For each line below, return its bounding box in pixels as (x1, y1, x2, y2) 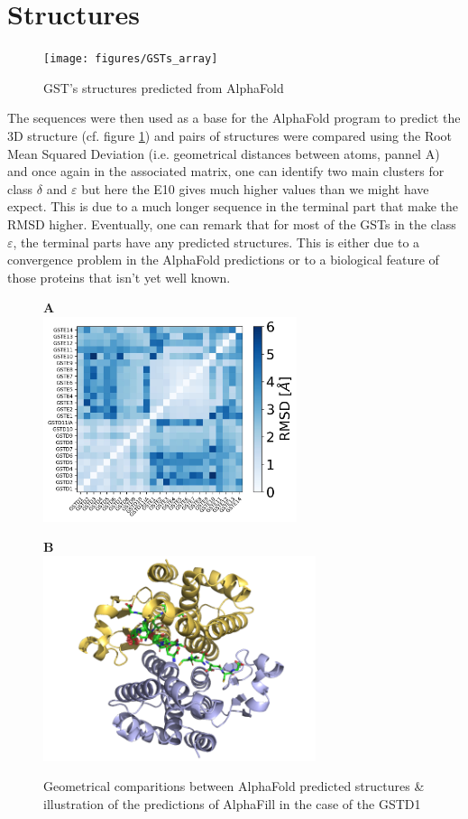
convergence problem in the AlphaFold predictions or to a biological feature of (7, 250, 439, 269)
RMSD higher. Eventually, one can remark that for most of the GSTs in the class (7, 214, 456, 233)
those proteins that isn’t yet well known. (7, 267, 231, 286)
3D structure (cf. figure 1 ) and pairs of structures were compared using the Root (7, 126, 453, 144)
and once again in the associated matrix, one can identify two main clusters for (7, 162, 445, 181)
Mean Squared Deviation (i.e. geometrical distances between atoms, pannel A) (7, 144, 440, 163)
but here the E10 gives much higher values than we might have (81, 179, 429, 198)
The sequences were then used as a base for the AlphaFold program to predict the (7, 108, 461, 127)
